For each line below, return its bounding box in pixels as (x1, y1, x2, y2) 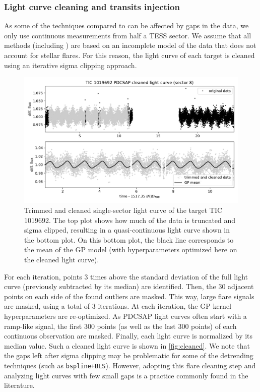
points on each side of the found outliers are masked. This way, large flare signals (4, 291, 254, 301)
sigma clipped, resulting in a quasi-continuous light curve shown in (24, 225, 230, 235)
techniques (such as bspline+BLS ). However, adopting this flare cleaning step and (4, 360, 256, 370)
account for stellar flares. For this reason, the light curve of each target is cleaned (4, 50, 255, 60)
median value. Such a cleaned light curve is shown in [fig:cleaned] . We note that (4, 340, 250, 351)
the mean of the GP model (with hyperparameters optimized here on (24, 244, 237, 255)
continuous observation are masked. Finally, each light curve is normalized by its (4, 330, 253, 341)
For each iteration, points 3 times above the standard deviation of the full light (4, 271, 248, 282)
